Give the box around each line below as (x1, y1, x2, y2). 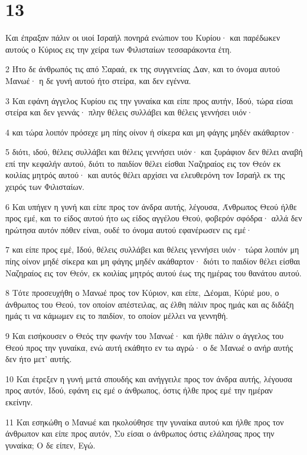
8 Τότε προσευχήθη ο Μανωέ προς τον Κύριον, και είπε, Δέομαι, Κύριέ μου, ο (5, 286, 279, 299)
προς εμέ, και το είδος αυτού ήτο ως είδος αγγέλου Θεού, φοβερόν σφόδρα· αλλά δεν (5, 212, 302, 224)
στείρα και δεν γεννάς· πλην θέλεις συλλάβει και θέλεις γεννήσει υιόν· (5, 106, 253, 118)
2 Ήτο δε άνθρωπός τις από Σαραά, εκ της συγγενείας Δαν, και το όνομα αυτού (5, 63, 280, 75)
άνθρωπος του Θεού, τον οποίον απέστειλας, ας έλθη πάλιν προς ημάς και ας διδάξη (5, 298, 294, 310)
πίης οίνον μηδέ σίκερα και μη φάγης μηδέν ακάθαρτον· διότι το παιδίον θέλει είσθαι (5, 255, 301, 267)
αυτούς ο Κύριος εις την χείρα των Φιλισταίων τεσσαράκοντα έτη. (5, 43, 232, 55)
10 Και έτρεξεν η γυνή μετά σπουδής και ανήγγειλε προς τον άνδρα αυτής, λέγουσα (5, 372, 292, 385)
